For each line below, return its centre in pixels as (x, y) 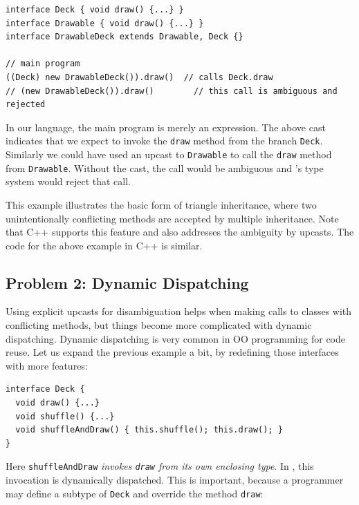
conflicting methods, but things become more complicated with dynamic (159, 325)
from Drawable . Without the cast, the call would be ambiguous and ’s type (165, 168)
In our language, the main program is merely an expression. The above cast (166, 127)
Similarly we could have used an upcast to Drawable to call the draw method (169, 154)
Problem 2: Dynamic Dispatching (127, 282)
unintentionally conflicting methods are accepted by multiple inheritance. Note (172, 218)
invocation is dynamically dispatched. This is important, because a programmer (175, 480)
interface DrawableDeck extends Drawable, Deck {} (125, 37)
